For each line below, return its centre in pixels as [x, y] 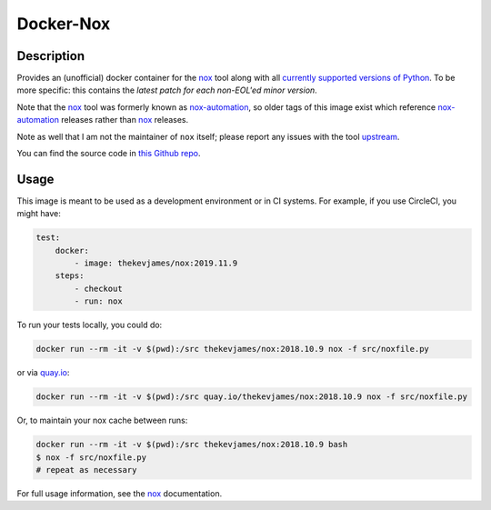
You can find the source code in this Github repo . [109, 154]
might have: [39, 214]
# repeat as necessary [86, 470]
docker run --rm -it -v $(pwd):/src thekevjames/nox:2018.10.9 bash [192, 445]
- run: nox [98, 301]
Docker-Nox [64, 24]
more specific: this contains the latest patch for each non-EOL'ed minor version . [167, 90]
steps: [70, 276]
